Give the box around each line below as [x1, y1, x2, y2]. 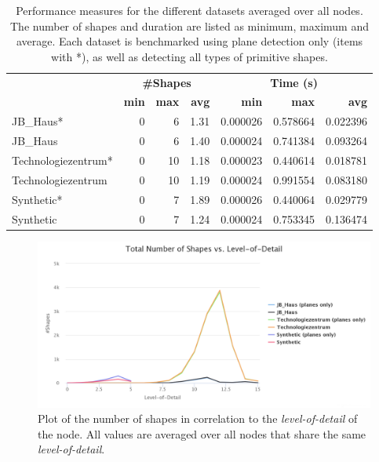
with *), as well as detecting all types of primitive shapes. [51, 48, 328, 64]
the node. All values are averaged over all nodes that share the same [38, 425, 366, 442]
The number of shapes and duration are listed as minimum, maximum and [9, 17, 369, 34]
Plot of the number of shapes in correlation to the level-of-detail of [38, 410, 358, 427]
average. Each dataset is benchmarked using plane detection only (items [16, 33, 363, 49]
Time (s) [270, 74, 318, 90]
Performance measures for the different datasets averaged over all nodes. [16, 2, 363, 18]
